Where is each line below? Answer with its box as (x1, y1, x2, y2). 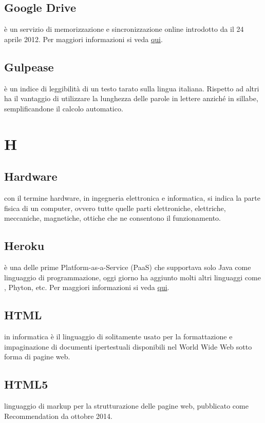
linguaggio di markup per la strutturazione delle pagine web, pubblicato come (4, 400, 249, 411)
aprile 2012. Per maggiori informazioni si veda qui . (4, 33, 163, 44)
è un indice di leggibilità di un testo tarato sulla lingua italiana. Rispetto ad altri (4, 83, 259, 93)
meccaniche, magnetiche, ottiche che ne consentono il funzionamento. (4, 213, 221, 223)
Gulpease (4, 59, 54, 74)
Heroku (4, 238, 45, 254)
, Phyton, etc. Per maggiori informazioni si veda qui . (4, 282, 169, 293)
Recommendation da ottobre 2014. (4, 410, 113, 421)
